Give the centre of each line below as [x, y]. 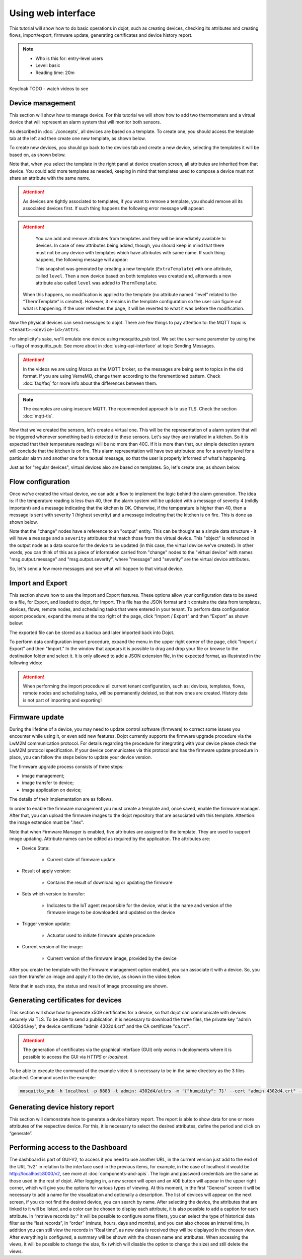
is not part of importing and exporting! [62, 700]
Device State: [36, 848]
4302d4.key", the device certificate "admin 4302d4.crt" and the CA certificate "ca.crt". [100, 1026]
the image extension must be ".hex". [47, 822]
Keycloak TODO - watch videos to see [49, 89]
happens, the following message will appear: [82, 260]
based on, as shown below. [37, 155]
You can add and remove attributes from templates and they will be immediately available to [131, 238]
